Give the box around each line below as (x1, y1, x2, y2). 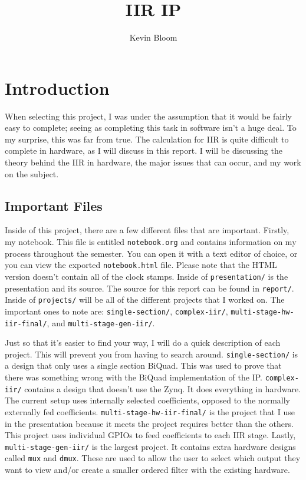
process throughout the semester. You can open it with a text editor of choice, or (5, 247, 298, 259)
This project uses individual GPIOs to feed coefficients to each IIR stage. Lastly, (5, 429, 296, 441)
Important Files (5, 196, 103, 214)
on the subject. (5, 167, 59, 180)
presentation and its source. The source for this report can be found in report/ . (5, 282, 294, 294)
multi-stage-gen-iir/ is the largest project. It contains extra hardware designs (5, 440, 296, 452)
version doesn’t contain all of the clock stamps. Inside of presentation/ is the (5, 270, 288, 282)
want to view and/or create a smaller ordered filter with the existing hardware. (5, 464, 290, 476)
